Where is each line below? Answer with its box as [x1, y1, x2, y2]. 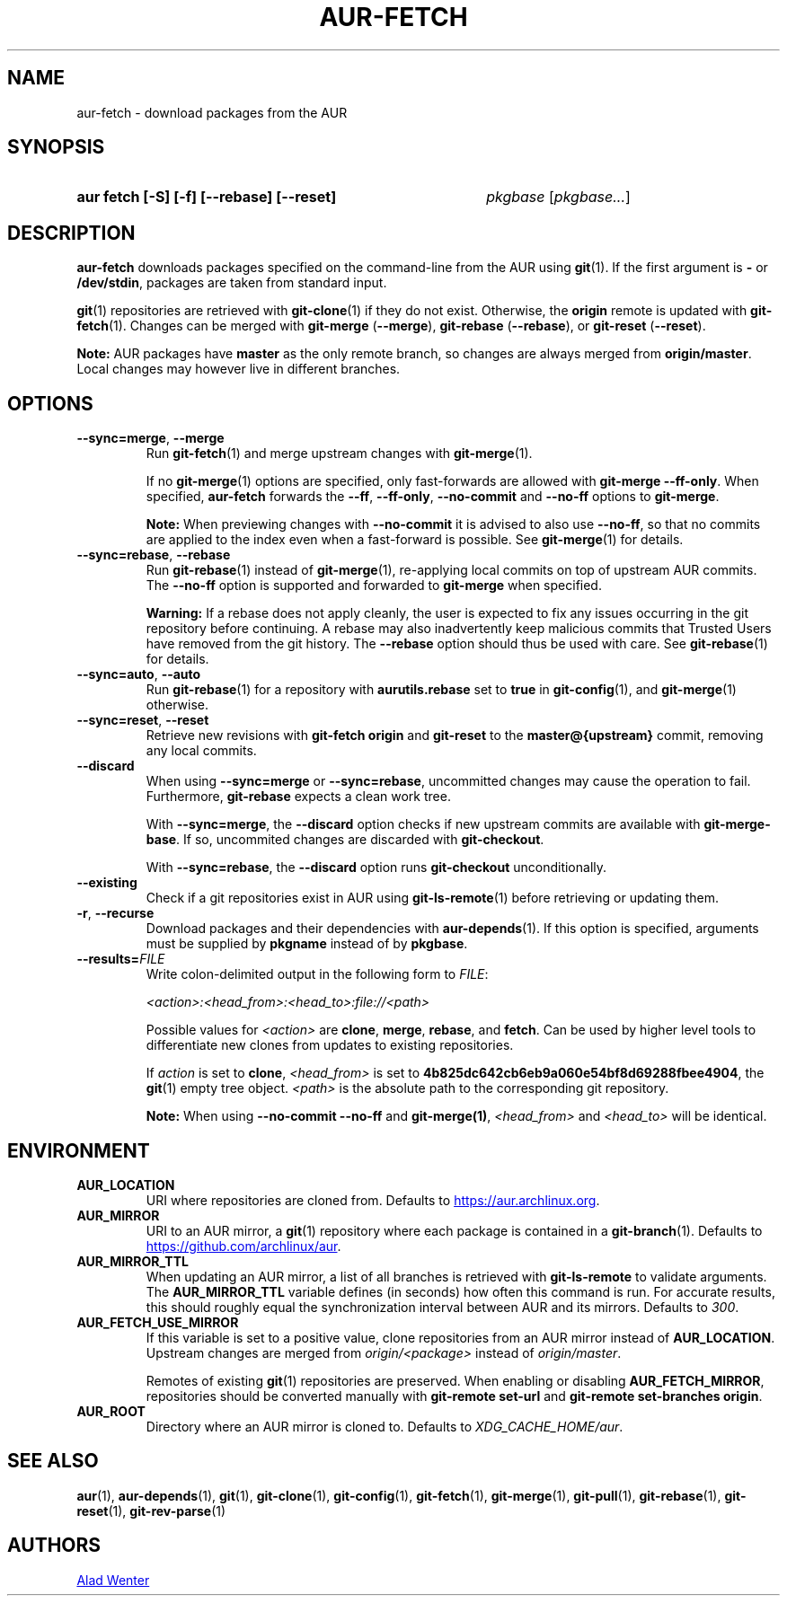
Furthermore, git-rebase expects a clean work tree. [146, 788, 451, 805]
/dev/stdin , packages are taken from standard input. [76, 275, 387, 291]
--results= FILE [76, 951, 165, 967]
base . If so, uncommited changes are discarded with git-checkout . [146, 832, 544, 848]
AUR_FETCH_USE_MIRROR [76, 1314, 239, 1330]
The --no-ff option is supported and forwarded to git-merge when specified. [146, 577, 602, 594]
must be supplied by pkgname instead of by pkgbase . [146, 936, 468, 952]
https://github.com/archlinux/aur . [146, 1237, 341, 1254]
